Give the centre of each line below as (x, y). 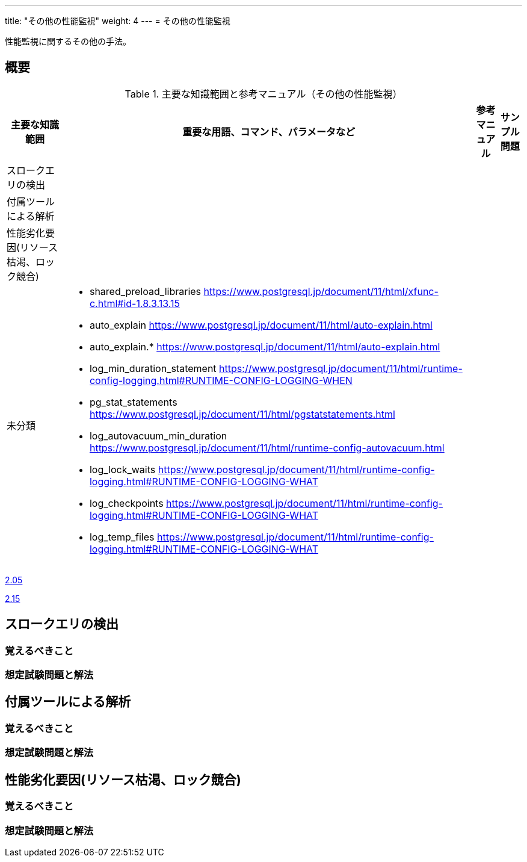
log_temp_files (122, 537)
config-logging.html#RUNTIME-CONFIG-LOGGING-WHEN (221, 380)
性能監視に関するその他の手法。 (68, 41)
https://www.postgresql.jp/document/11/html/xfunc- (321, 291)
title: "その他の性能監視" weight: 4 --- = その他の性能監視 (118, 21)
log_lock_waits (122, 469)
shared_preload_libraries (145, 291)
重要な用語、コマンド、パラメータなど (269, 132)
